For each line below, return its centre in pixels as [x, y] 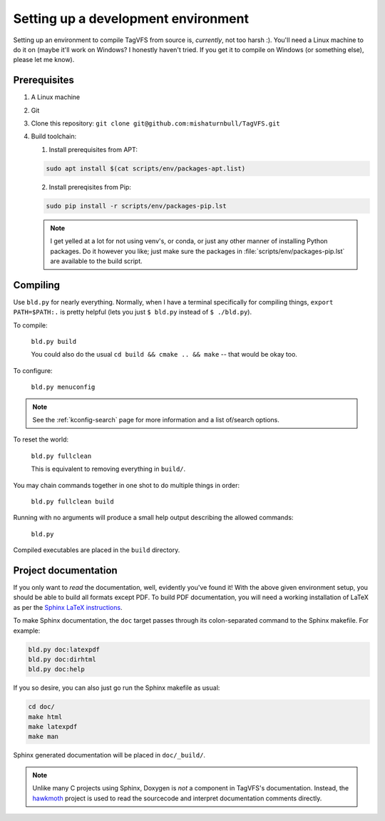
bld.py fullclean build [72, 501]
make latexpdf [53, 727]
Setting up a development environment [131, 19]
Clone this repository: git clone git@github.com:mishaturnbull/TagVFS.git [156, 123]
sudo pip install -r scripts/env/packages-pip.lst [137, 206]
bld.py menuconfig [63, 387]
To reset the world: [41, 439]
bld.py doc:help [57, 669]
